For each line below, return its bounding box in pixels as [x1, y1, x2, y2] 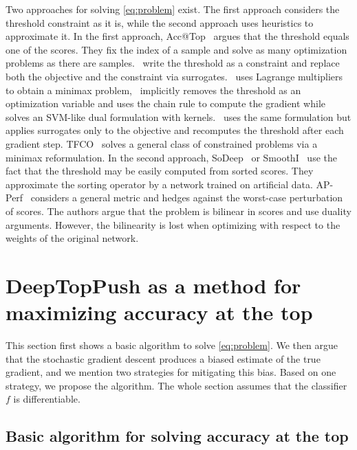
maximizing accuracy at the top [6, 298, 313, 326]
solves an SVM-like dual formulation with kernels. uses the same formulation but [6, 109, 351, 124]
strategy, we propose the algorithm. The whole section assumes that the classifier [6, 378, 347, 392]
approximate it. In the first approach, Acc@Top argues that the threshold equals [6, 29, 349, 43]
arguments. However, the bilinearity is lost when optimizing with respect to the [6, 217, 340, 232]
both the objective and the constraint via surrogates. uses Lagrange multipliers [6, 69, 343, 83]
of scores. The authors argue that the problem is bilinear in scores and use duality [6, 203, 351, 218]
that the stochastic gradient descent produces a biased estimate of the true [6, 351, 321, 365]
